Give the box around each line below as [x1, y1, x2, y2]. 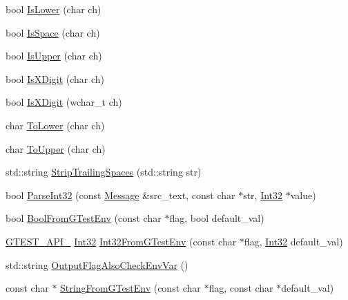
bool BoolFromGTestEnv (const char [6, 211, 162, 225]
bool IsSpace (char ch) [6, 25, 100, 39]
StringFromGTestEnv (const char [60, 281, 201, 295]
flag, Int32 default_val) [244, 234, 343, 248]
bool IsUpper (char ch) [6, 48, 102, 63]
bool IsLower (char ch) [6, 2, 101, 16]
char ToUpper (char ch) [6, 141, 106, 156]
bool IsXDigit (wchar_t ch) [6, 95, 122, 109]
